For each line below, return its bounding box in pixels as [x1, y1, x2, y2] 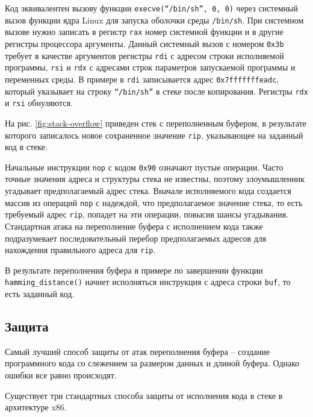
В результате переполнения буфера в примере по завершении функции [5, 263, 263, 276]
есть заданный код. [5, 287, 75, 299]
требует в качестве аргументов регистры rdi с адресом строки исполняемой [5, 49, 284, 61]
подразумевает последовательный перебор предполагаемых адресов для [5, 231, 267, 244]
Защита [5, 316, 49, 335]
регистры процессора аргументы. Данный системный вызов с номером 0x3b [5, 37, 284, 49]
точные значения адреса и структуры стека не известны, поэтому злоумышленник [5, 172, 305, 185]
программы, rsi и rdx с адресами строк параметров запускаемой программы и [5, 61, 296, 74]
